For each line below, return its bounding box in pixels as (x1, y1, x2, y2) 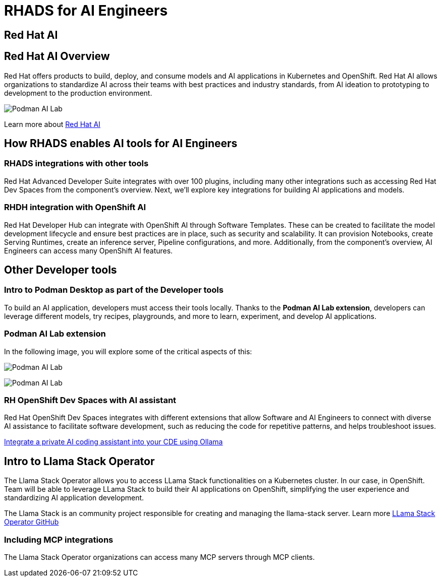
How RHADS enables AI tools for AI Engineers (4, 137, 238, 150)
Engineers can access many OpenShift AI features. (4, 246, 173, 255)
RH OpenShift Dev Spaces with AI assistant (4, 395, 177, 405)
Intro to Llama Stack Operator (4, 455, 155, 468)
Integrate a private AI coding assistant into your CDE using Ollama (4, 437, 223, 446)
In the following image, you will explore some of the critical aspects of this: (4, 347, 252, 356)
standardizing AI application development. (4, 493, 144, 502)
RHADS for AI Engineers (4, 2, 168, 19)
